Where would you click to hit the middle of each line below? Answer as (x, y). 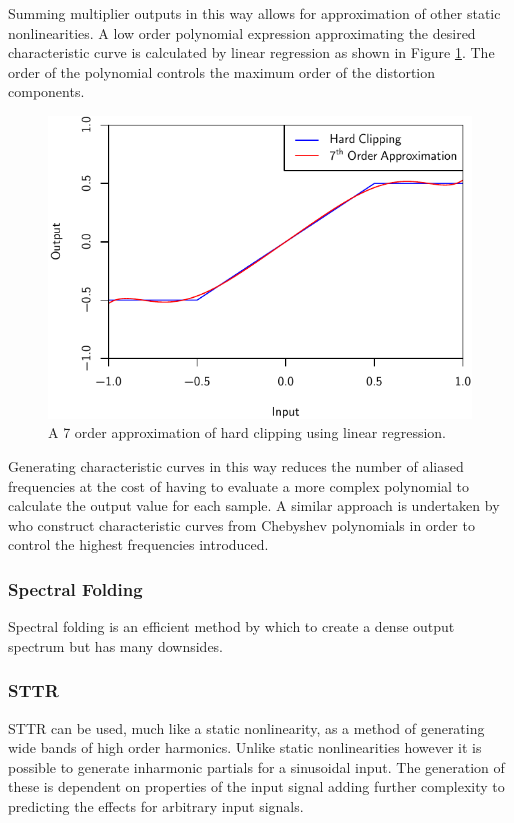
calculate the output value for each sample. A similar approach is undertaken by (254, 505)
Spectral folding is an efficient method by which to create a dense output (231, 626)
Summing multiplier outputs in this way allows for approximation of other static (254, 13)
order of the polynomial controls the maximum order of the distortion (222, 71)
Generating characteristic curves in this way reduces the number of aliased (236, 466)
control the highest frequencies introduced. (138, 544)
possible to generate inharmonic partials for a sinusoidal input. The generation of (256, 766)
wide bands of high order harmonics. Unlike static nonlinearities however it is (245, 747)
